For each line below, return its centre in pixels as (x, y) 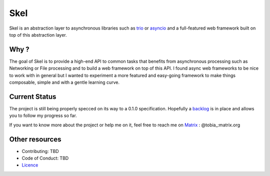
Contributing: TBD (40, 151)
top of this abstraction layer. (38, 35)
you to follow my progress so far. (43, 116)
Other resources (35, 139)
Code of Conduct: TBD (45, 158)
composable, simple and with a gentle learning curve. (64, 82)
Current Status (33, 97)
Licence (30, 165)
